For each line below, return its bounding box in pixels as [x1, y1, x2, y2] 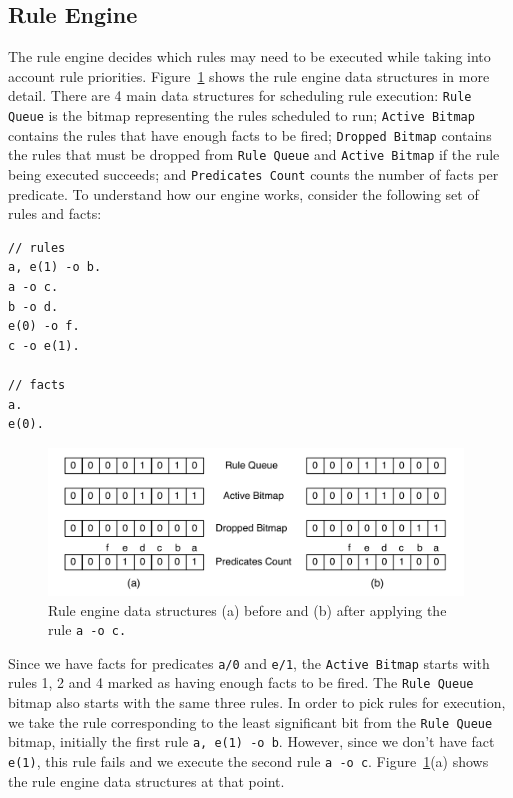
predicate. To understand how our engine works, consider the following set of [8, 183, 479, 204]
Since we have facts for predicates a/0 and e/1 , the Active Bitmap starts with [8, 652, 490, 673]
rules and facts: [8, 203, 102, 224]
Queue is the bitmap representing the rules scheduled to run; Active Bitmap [8, 105, 475, 126]
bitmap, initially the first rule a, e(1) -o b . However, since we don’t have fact [8, 731, 495, 752]
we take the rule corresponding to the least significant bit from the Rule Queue [8, 711, 493, 732]
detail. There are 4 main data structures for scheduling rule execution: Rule [8, 85, 472, 106]
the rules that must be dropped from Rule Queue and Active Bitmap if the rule [8, 144, 500, 165]
